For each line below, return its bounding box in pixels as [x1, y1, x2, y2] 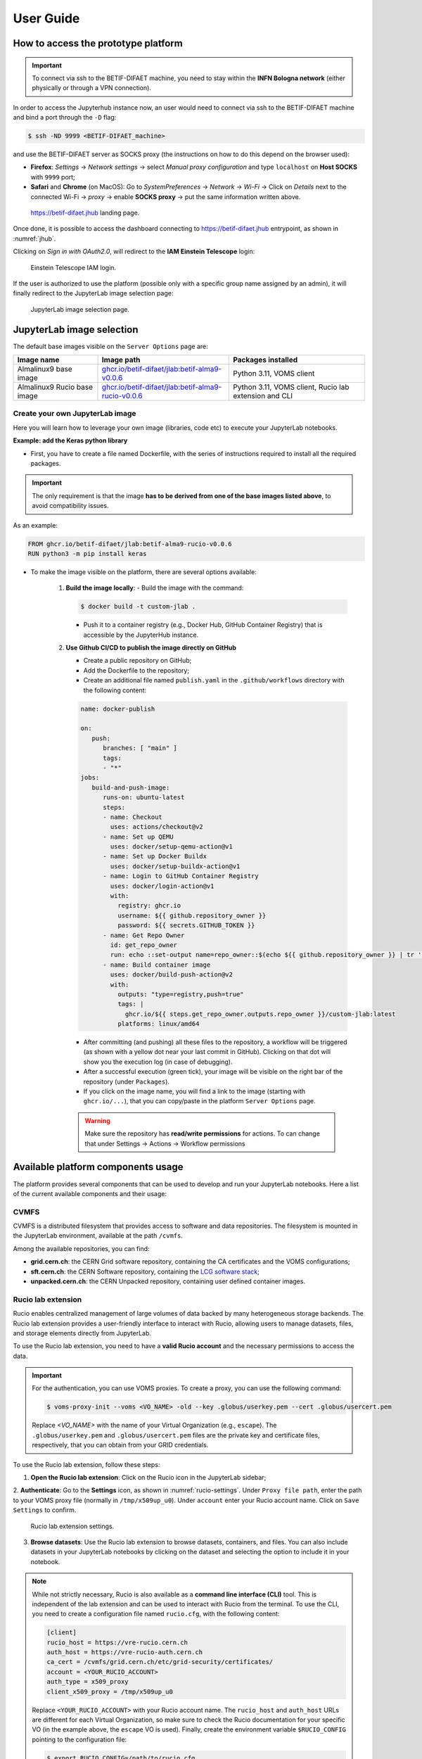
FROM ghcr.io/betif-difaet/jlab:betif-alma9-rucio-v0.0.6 [27, 540, 232, 548]
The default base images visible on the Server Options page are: [13, 342, 208, 350]
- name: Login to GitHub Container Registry [103, 872, 260, 880]
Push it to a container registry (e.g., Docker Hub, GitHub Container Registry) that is [83, 621, 323, 629]
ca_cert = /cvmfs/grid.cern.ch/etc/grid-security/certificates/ [46, 1658, 274, 1666]
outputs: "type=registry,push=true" [117, 990, 244, 998]
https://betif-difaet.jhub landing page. [30, 208, 140, 217]
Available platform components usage [13, 1161, 184, 1173]
